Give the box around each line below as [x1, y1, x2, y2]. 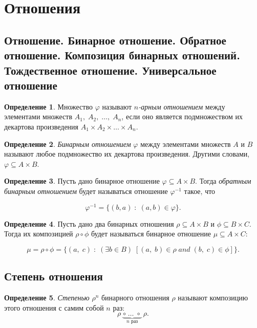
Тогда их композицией [4, 228, 73, 239]
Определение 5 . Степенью [4, 292, 90, 302]
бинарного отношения [101, 292, 169, 302]
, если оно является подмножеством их [121, 111, 243, 122]
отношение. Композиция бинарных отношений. [4, 47, 240, 63]
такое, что [184, 185, 216, 196]
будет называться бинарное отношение [91, 228, 211, 239]
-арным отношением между [138, 101, 225, 112]
